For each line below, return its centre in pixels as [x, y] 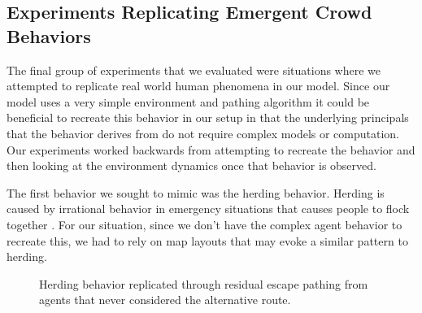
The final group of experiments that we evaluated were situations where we [194, 70]
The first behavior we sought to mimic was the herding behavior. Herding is [196, 192]
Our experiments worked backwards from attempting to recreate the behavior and [211, 149]
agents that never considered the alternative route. [165, 300]
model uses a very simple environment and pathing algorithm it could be [188, 101]
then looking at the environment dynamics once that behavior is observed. [191, 165]
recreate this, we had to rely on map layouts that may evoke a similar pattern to [207, 240]
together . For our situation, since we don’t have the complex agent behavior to [204, 224]
